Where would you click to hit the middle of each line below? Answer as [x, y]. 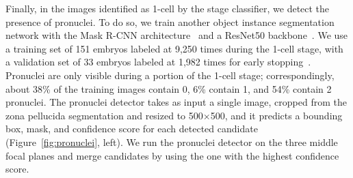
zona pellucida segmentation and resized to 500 [104, 115]
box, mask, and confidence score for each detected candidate [132, 129]
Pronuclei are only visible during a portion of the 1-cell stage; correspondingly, [170, 75]
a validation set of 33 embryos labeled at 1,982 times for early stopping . [158, 62]
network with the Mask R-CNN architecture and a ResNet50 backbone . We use [177, 35]
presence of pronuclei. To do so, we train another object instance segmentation [170, 21]
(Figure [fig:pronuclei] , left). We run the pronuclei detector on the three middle [172, 142]
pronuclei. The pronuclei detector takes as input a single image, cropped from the [176, 102]
